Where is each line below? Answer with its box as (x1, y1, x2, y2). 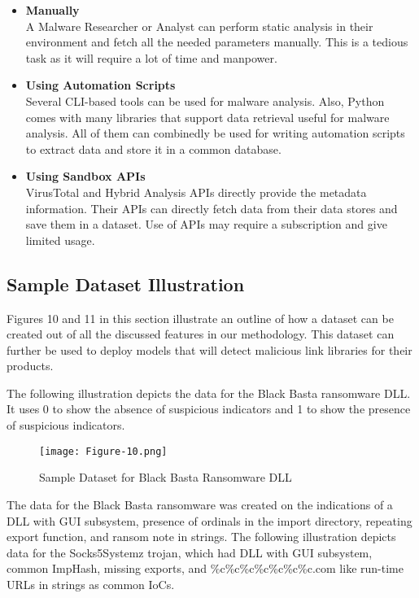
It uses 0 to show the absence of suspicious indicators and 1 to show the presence (7, 400, 411, 417)
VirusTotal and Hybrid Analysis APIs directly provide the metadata (25, 183, 367, 200)
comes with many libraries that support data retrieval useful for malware (25, 108, 390, 125)
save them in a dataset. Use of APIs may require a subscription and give (25, 216, 387, 233)
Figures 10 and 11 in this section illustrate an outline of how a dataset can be (7, 309, 394, 326)
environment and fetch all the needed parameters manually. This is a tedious (25, 33, 408, 50)
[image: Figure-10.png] (39, 445, 168, 457)
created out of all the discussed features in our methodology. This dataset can (7, 325, 395, 343)
